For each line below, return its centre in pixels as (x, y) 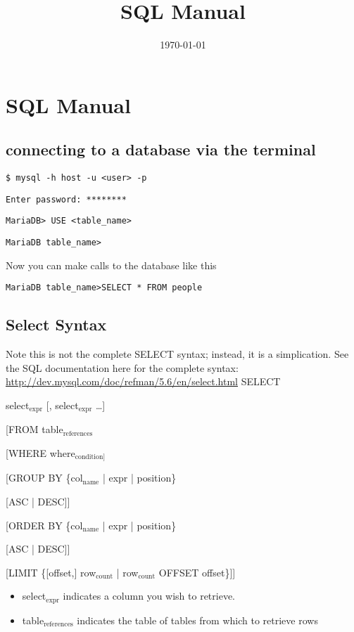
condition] (90, 457)
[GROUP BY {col (44, 478)
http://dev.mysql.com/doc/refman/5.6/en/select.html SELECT (143, 381)
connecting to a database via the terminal (161, 149)
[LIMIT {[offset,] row (51, 572)
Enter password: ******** (66, 199)
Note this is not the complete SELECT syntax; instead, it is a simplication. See (177, 354)
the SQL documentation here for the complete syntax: (122, 367)
